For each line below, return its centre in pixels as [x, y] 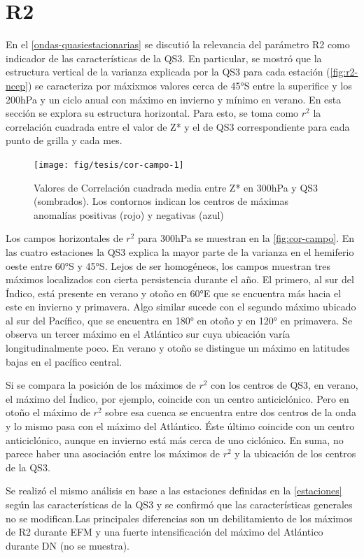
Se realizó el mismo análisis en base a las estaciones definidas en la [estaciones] [174, 491]
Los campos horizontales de [64, 238]
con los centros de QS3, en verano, [285, 385]
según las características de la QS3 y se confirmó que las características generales [179, 504]
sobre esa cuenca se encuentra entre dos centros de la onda [231, 412]
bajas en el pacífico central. [64, 361]
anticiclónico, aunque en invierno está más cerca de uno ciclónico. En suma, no [175, 439]
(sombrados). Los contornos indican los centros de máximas [161, 201]
